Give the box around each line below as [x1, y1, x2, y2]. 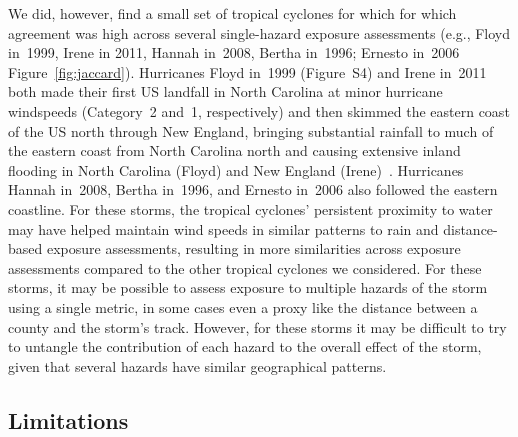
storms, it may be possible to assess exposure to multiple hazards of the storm [8, 277, 488, 298]
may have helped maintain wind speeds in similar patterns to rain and [8, 218, 439, 239]
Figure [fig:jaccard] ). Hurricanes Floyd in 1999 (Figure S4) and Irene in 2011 [8, 61, 487, 82]
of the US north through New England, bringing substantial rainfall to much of [8, 120, 494, 141]
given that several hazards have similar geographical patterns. [8, 355, 387, 376]
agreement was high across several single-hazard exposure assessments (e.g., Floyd [8, 22, 511, 43]
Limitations [8, 404, 129, 435]
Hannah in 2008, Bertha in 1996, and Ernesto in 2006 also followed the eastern [8, 179, 498, 200]
